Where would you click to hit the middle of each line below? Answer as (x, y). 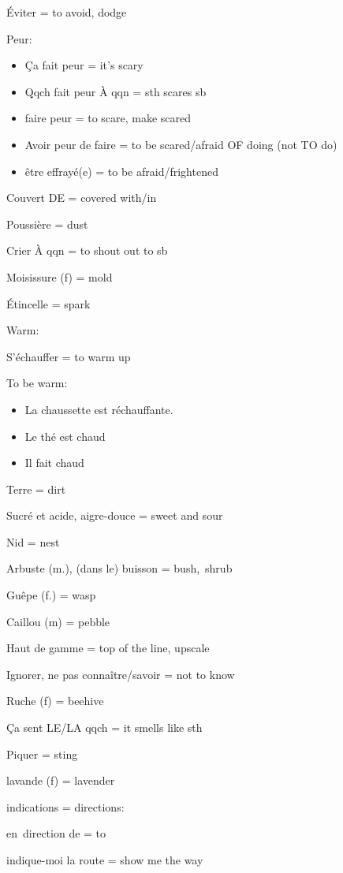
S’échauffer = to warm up (69, 356)
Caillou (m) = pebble (58, 621)
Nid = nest (33, 541)
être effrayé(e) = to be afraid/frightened (121, 171)
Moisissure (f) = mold (60, 276)
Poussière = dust (47, 224)
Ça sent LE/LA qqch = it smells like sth (104, 727)
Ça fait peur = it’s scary (84, 65)
